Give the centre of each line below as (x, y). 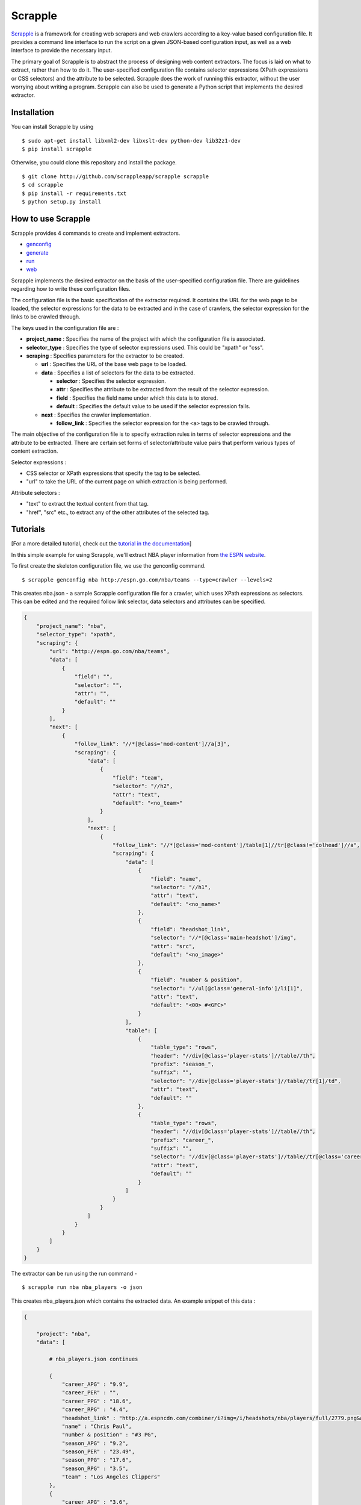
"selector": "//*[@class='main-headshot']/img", (224, 938)
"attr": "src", (173, 946)
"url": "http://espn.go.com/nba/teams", (110, 651)
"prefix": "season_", (183, 1064)
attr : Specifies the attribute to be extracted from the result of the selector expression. (163, 389)
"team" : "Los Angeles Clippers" (111, 1477)
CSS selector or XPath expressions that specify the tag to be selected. (113, 473)
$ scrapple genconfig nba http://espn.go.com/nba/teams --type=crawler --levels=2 (147, 580)
